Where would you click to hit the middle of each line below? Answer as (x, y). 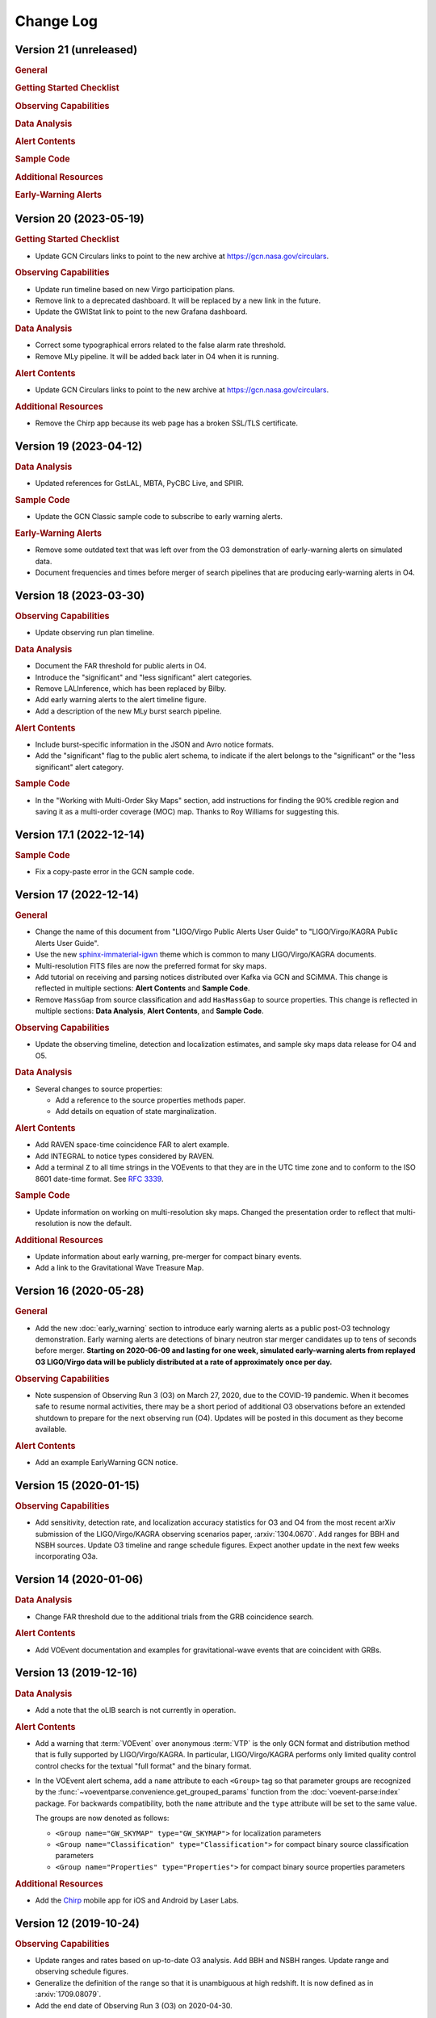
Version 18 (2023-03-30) (80, 595)
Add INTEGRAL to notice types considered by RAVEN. (125, 1156)
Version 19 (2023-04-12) (79, 446)
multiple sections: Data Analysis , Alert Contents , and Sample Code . (149, 1011)
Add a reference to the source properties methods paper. (151, 1100)
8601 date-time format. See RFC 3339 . (99, 1179)
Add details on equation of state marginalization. (136, 1112)
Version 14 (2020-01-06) (79, 1579)
